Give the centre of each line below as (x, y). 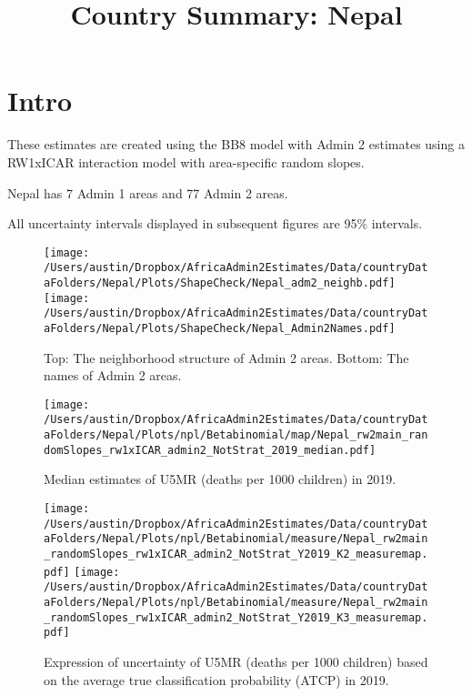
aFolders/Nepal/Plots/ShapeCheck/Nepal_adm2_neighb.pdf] (220, 283)
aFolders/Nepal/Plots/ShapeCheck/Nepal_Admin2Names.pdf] (220, 328)
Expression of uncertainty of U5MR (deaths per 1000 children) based (236, 661)
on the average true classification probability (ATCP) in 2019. (216, 679)
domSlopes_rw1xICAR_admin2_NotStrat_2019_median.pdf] (210, 450)
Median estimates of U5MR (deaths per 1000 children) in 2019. (220, 479)
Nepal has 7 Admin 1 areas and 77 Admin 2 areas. (148, 192)
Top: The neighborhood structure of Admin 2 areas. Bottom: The (226, 357)
